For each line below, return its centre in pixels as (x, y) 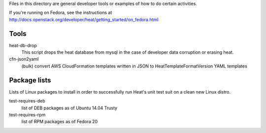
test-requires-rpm (27, 115)
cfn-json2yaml (24, 59)
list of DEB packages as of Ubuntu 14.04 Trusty (69, 108)
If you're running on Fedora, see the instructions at (61, 13)
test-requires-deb (27, 101)
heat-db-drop (23, 45)
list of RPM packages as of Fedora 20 (60, 122)
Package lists (30, 80)
